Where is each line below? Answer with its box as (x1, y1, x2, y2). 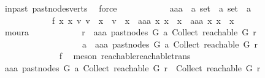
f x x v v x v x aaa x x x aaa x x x (52, 13, 234, 26)
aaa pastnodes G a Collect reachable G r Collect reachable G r (4, 61, 261, 74)
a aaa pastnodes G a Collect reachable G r (82, 37, 258, 50)
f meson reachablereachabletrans (59, 49, 191, 62)
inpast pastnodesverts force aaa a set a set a (4, 2, 252, 14)
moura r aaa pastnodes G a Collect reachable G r (4, 26, 256, 38)
